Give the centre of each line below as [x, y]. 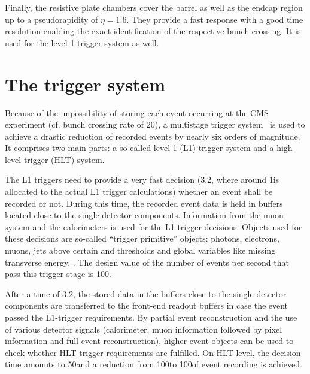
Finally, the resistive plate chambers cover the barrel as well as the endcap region [154, 7]
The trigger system [85, 84]
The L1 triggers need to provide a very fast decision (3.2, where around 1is [142, 180]
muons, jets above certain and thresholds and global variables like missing [140, 250]
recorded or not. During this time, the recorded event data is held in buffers [144, 203]
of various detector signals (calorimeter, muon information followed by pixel [144, 329]
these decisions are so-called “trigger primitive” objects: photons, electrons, [142, 238]
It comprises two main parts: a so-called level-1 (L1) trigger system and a [139, 148]
